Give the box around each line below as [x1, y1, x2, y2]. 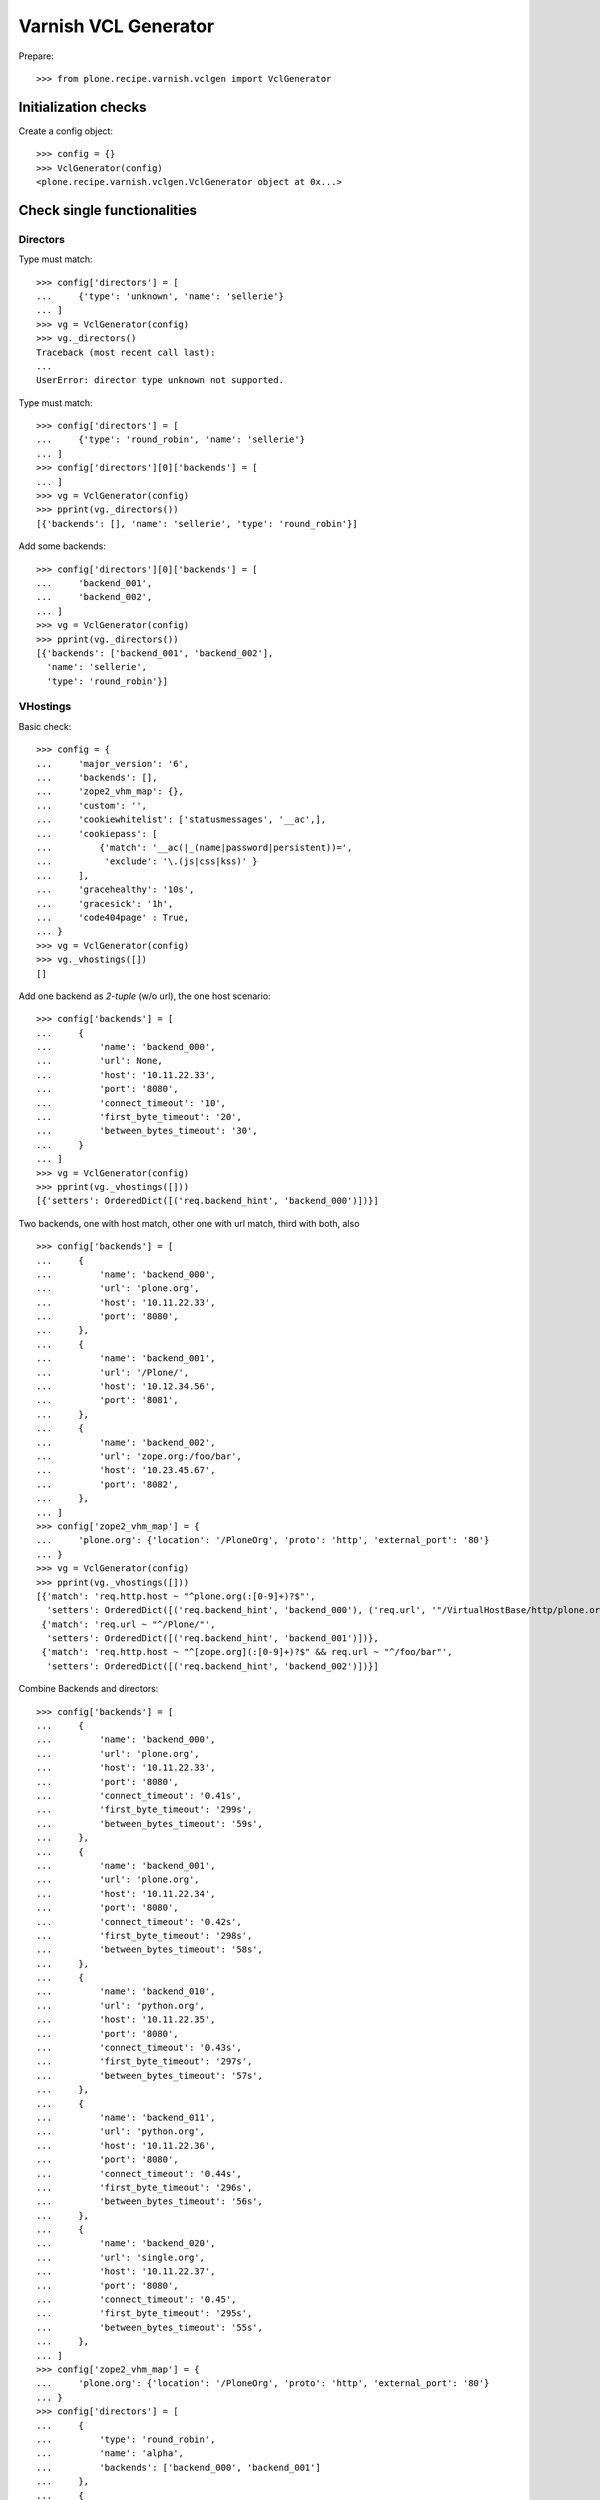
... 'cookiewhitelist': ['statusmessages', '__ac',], [36, 814, 327, 825]
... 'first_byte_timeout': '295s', [36, 2308, 253, 2319]
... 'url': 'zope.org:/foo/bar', [36, 1451, 242, 1462]
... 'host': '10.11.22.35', [36, 2014, 216, 2025]
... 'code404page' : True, [36, 911, 190, 923]
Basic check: [18, 720, 72, 732]
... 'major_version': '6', [36, 758, 190, 769]
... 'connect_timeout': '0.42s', [36, 1916, 242, 1927]
